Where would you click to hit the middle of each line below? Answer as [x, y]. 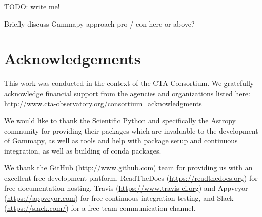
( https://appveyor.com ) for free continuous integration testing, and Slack [119, 198]
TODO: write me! [32, 6]
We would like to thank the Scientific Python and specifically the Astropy [120, 121]
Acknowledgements [73, 59]
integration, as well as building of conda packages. [83, 150]
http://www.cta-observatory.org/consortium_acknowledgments [103, 103]
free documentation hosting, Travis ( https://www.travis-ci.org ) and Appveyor [126, 188]
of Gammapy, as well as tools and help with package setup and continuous [121, 140]
